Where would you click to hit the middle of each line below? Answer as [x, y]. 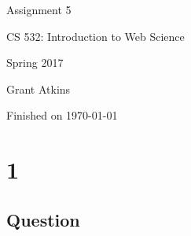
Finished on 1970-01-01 [62, 115]
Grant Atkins [39, 88]
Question [43, 219]
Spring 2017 [35, 63]
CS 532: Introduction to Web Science [95, 36]
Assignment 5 [39, 9]
